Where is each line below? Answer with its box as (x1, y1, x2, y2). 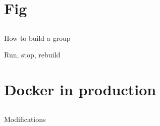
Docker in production (4, 79, 156, 100)
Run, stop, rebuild (4, 49, 61, 60)
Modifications (4, 113, 46, 124)
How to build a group (4, 32, 71, 43)
